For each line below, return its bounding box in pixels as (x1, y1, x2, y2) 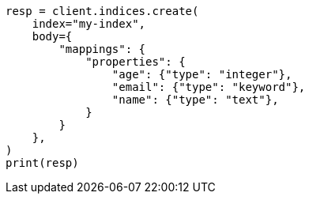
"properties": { (85, 55, 186, 68)
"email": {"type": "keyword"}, (111, 81, 306, 93)
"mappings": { (58, 43, 146, 55)
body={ (32, 30, 73, 43)
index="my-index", (32, 17, 146, 30)
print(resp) (6, 157, 79, 169)
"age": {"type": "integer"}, (111, 68, 292, 81)
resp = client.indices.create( (6, 5, 199, 17)
